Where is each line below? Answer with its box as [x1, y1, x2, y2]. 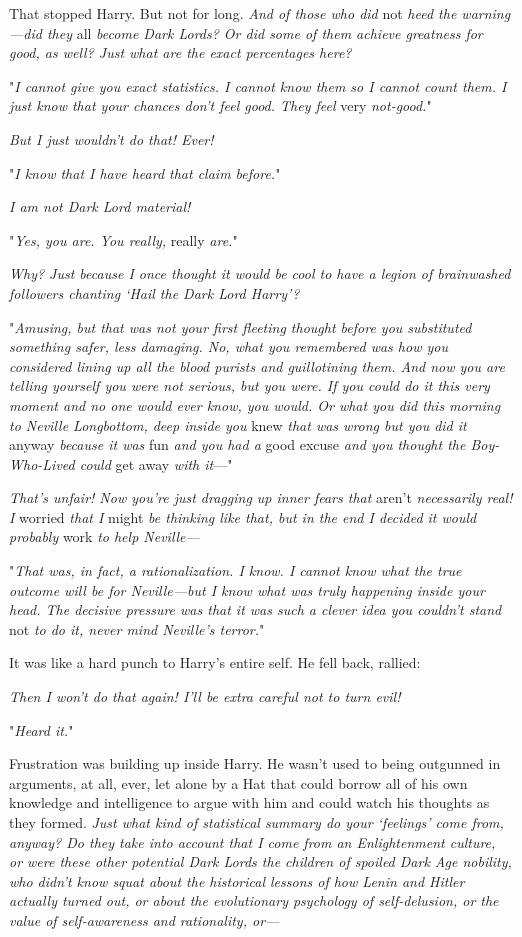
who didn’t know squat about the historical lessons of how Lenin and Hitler [9, 870, 465, 891]
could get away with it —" [79, 453, 233, 474]
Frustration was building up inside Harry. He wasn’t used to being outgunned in [9, 753, 501, 774]
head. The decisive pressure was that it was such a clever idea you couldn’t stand [9, 599, 502, 620]
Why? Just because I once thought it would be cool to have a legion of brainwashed [9, 263, 511, 284]
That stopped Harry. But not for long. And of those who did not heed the [9, 3, 457, 23]
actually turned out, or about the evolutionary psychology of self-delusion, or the [9, 890, 499, 911]
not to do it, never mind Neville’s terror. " [9, 618, 265, 639]
